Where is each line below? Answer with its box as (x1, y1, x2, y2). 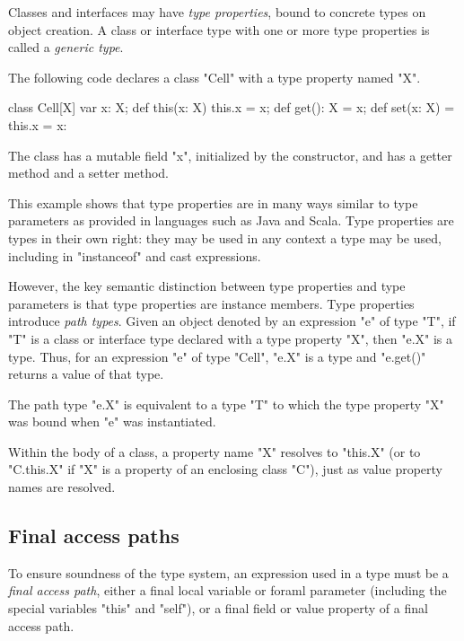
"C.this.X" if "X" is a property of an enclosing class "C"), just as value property (8, 460, 442, 479)
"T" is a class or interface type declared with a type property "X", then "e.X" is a (8, 329, 453, 347)
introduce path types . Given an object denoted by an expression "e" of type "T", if (8, 312, 456, 330)
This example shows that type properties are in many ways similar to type (8, 193, 418, 212)
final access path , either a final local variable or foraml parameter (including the (8, 581, 447, 600)
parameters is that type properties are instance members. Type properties (8, 294, 415, 312)
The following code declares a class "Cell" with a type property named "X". (8, 67, 421, 86)
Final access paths (8, 522, 179, 549)
